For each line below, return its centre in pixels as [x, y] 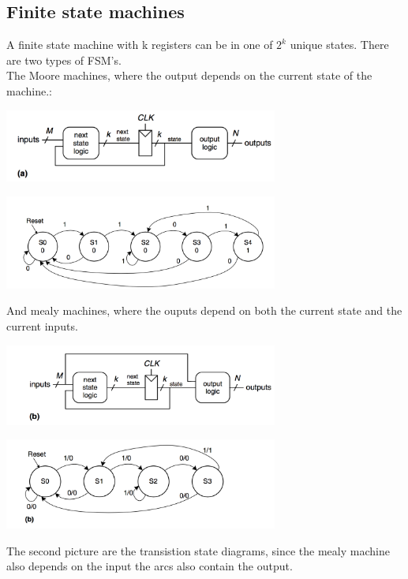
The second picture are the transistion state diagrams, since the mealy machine [198, 550]
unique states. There [339, 45]
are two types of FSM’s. [64, 60]
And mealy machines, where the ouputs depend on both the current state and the [204, 310]
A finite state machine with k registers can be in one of [140, 45]
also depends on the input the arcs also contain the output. [150, 566]
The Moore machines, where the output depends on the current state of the [189, 75]
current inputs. [42, 325]
